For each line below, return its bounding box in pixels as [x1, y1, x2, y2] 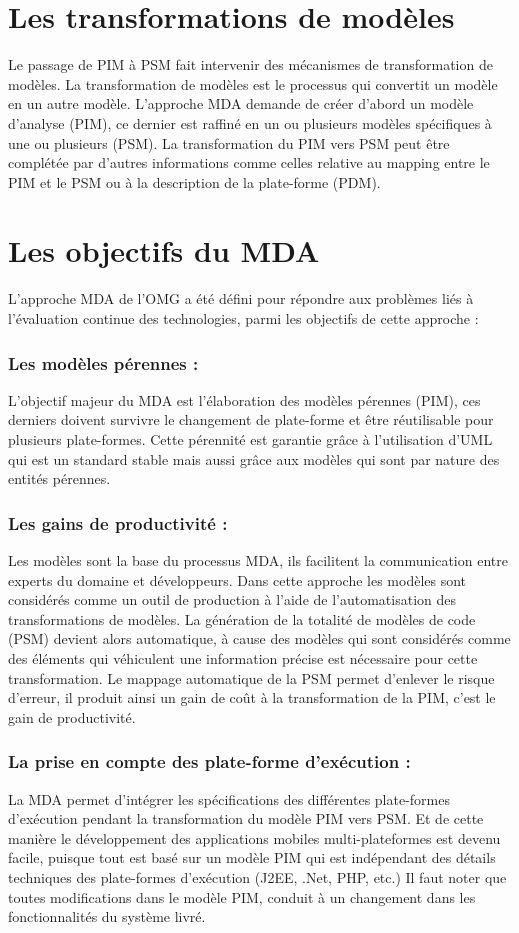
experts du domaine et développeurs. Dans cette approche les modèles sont [8, 569, 467, 590]
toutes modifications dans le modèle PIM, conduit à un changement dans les [8, 886, 476, 907]
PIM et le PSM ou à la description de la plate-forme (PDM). [8, 171, 381, 192]
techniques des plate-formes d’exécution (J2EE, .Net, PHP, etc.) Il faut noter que [8, 866, 507, 887]
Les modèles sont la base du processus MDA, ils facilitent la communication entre [8, 550, 508, 570]
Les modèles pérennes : [8, 350, 199, 375]
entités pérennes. [8, 468, 111, 489]
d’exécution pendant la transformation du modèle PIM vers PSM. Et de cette [8, 808, 484, 829]
